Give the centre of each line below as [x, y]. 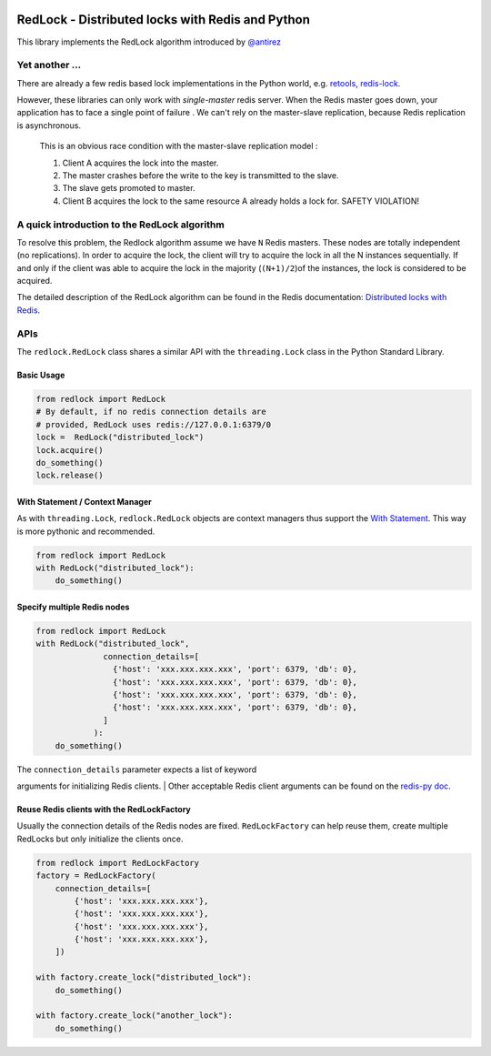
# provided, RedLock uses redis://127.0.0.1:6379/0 [154, 424]
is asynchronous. [49, 125]
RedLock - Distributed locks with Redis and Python [164, 20]
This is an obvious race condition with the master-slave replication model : [179, 146]
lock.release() [70, 476]
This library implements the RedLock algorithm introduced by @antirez [149, 42]
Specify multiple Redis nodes [73, 607]
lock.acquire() [70, 450]
